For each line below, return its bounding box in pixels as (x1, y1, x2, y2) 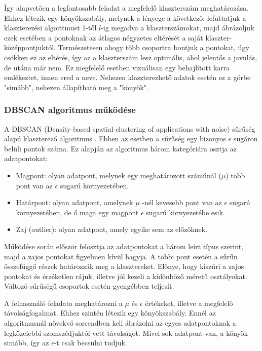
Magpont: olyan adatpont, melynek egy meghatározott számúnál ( (16, 170, 221, 180)
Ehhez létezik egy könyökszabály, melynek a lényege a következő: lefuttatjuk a (4, 12, 246, 23)
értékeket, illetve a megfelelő (145, 297, 233, 308)
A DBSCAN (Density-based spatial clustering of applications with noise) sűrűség (4, 123, 255, 134)
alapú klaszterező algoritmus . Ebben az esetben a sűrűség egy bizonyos (4, 133, 226, 144)
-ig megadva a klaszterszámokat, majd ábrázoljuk (101, 22, 254, 33)
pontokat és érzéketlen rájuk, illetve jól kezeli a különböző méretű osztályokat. (4, 270, 247, 281)
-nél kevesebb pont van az (142, 197, 222, 208)
